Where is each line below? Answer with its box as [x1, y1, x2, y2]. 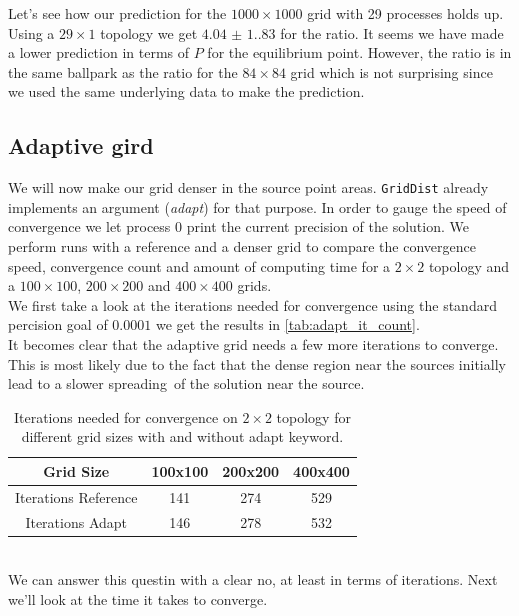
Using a [8, 22, 55, 43]
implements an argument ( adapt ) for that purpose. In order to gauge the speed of [8, 196, 507, 217]
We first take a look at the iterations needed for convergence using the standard [8, 294, 497, 315]
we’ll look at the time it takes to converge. [8, 588, 268, 609]
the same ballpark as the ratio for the [8, 61, 238, 82]
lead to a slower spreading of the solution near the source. [8, 373, 365, 394]
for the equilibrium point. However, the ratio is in [207, 42, 512, 63]
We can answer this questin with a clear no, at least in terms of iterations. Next [8, 569, 498, 590]
